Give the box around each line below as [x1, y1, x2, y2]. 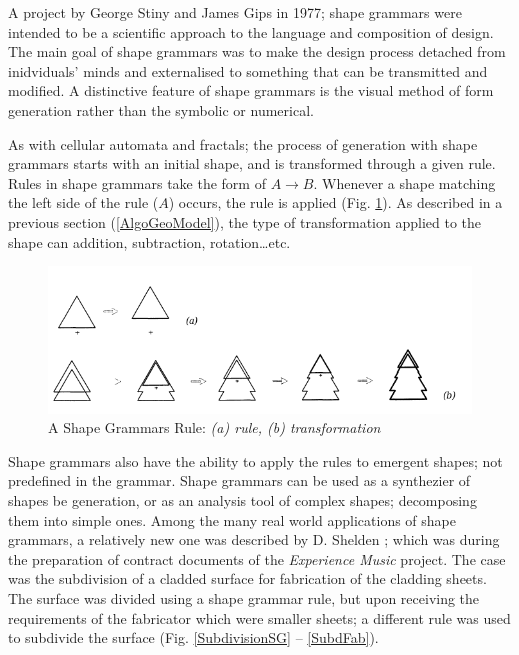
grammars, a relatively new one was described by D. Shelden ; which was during [8, 529, 500, 550]
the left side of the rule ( [8, 192, 159, 213]
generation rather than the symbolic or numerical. [8, 99, 314, 120]
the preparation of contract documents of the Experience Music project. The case [8, 548, 506, 569]
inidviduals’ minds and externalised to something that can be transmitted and [8, 60, 488, 81]
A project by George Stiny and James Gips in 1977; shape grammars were [8, 2, 462, 22]
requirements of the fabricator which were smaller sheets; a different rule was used [8, 607, 511, 628]
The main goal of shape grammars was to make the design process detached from [8, 41, 506, 62]
